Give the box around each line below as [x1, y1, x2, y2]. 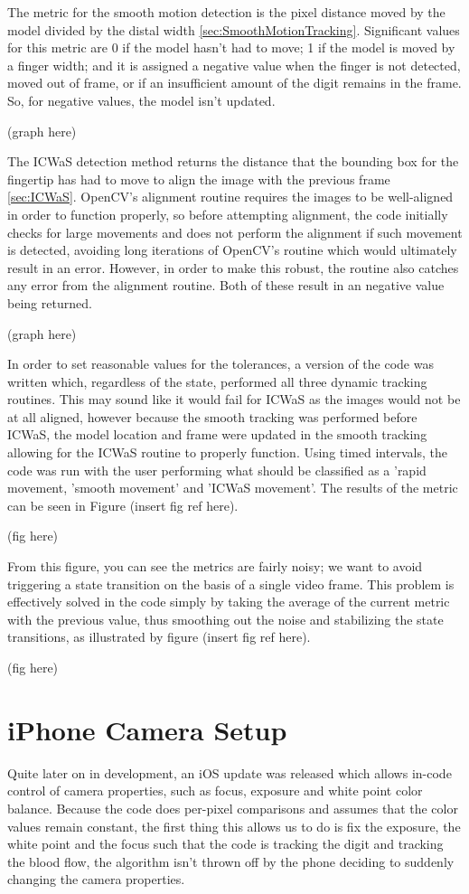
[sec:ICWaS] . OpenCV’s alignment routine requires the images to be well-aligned [7, 187, 454, 206]
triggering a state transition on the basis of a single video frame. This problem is [7, 574, 455, 593]
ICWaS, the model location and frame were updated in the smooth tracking [7, 425, 427, 444]
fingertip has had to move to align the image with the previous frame [7, 169, 390, 188]
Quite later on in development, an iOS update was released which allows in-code [7, 763, 452, 782]
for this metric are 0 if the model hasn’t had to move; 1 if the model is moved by [7, 38, 455, 57]
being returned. [7, 293, 92, 312]
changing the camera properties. [7, 870, 185, 889]
